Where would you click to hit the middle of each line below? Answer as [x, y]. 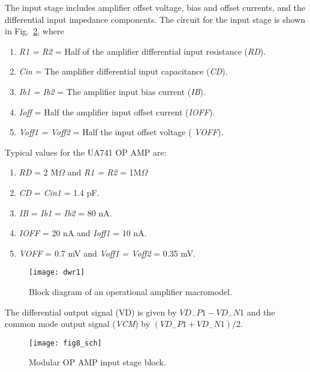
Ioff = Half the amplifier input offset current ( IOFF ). [117, 111]
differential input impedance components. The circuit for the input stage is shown [155, 19]
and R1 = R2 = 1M [104, 172]
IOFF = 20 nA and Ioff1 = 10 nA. [83, 233]
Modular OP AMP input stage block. [97, 362]
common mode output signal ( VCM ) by [78, 324]
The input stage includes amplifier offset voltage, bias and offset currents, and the [155, 7]
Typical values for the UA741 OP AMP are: [86, 152]
